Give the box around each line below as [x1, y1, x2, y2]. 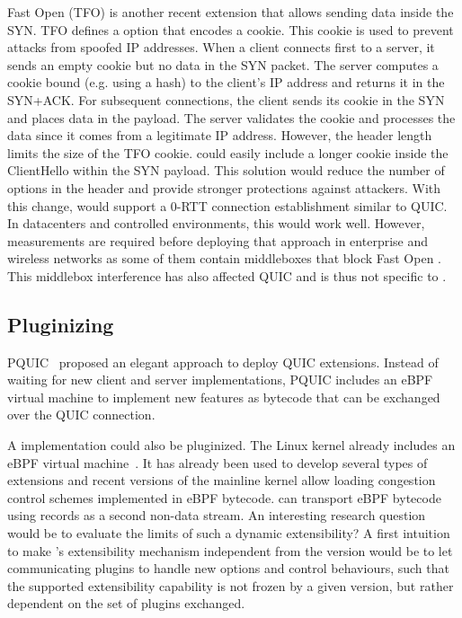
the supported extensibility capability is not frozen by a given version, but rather [7, 576, 454, 595]
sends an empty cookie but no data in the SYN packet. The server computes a [7, 55, 439, 74]
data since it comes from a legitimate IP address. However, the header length [7, 126, 432, 145]
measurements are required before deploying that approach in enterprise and [7, 231, 429, 250]
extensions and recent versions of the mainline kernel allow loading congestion [7, 471, 436, 490]
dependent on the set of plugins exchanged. [7, 594, 245, 613]
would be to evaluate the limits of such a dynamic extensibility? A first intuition [7, 524, 450, 543]
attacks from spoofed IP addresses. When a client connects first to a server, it [7, 38, 435, 57]
